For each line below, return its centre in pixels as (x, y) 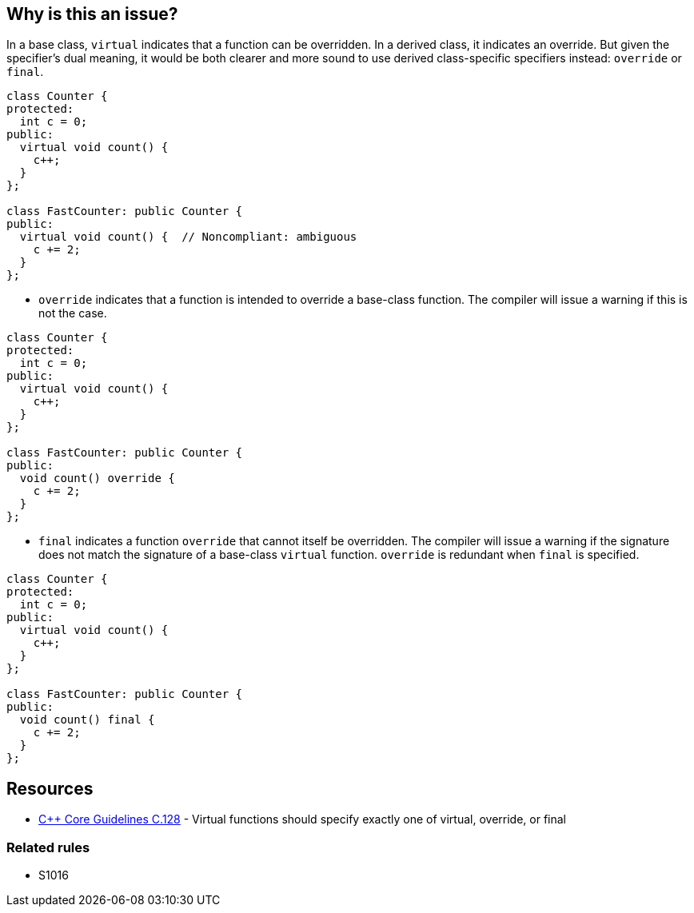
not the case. (73, 313)
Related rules (48, 847)
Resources (50, 788)
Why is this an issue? (92, 14)
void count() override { (97, 478)
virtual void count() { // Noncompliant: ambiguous (188, 237)
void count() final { (87, 720)
